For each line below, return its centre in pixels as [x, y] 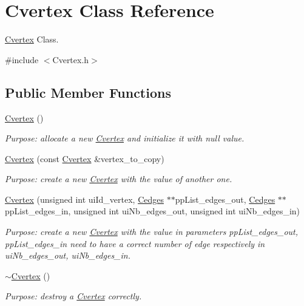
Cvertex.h [71, 59]
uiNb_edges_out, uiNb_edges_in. [68, 255]
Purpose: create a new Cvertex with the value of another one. [119, 179]
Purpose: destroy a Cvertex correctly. [73, 296]
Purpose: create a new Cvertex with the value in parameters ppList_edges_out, [152, 232]
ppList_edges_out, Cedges [225, 199]
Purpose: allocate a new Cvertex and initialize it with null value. [125, 138]
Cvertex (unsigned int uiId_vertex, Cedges [84, 199]
